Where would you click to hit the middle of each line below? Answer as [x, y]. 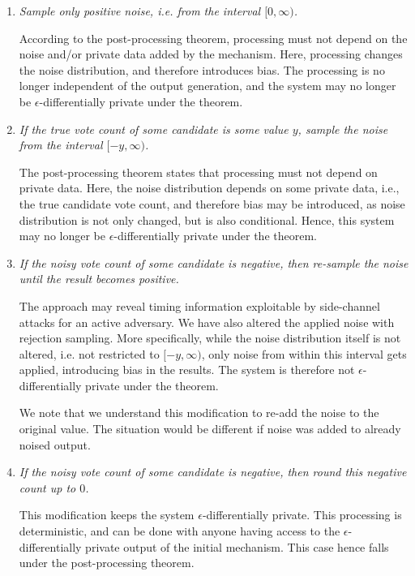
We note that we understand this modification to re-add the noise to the [199, 413]
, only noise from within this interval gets [304, 353]
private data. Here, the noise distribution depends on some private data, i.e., [209, 188]
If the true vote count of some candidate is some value [154, 129]
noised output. [55, 444]
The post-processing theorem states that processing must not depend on [198, 172]
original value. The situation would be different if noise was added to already [210, 429]
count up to [47, 487]
